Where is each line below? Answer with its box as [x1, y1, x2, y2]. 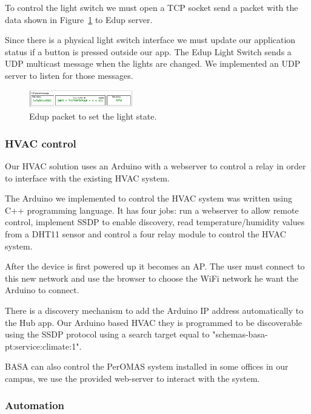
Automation [5, 398, 65, 413]
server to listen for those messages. [5, 69, 133, 81]
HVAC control [5, 135, 76, 151]
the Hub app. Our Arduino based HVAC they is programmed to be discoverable [5, 316, 303, 328]
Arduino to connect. [5, 283, 79, 296]
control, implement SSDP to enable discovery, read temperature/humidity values [5, 215, 305, 228]
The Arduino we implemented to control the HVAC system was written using [5, 192, 293, 205]
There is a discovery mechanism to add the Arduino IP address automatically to [5, 304, 304, 316]
